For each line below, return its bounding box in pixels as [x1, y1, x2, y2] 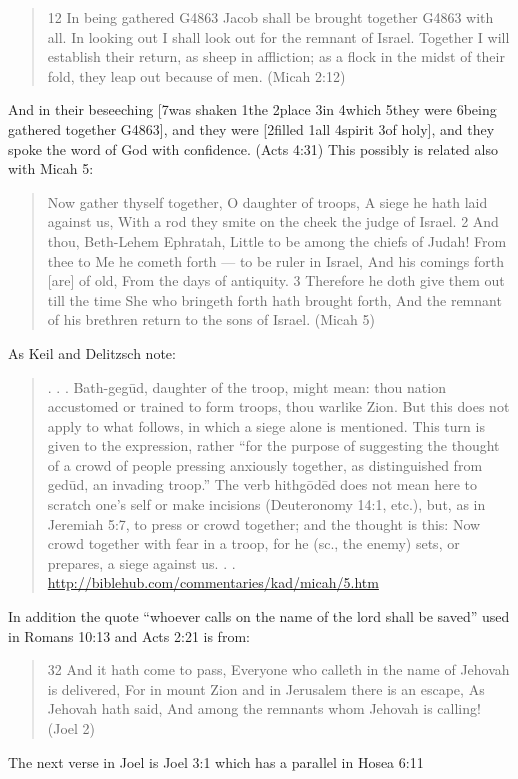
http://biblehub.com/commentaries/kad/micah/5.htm [47, 572, 379, 593]
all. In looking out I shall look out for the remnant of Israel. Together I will [47, 26, 510, 47]
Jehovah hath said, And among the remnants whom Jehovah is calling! [47, 698, 481, 719]
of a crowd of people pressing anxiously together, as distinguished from [47, 454, 483, 475]
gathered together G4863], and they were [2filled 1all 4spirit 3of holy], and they [8, 118, 495, 139]
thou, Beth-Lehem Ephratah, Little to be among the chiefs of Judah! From [47, 230, 507, 251]
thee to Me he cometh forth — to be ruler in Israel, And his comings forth [47, 250, 504, 271]
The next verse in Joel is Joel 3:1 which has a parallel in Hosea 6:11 [8, 751, 424, 772]
